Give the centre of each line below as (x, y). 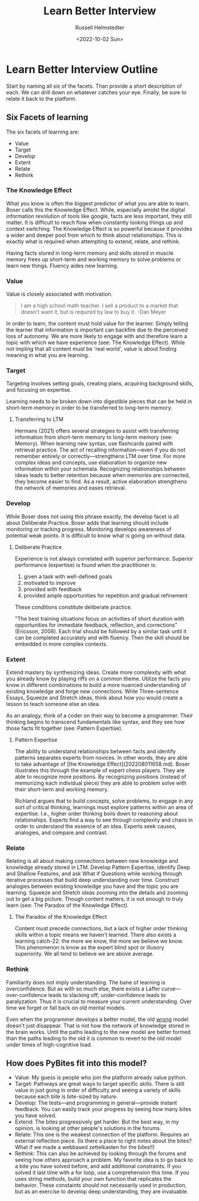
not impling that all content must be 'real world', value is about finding (91, 349)
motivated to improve (50, 583)
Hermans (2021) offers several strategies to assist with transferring (97, 431)
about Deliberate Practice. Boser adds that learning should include (87, 522)
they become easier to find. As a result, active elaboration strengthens (101, 482)
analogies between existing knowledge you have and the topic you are (92, 886)
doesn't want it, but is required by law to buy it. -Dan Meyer (93, 312)
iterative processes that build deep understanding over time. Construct (93, 880)
